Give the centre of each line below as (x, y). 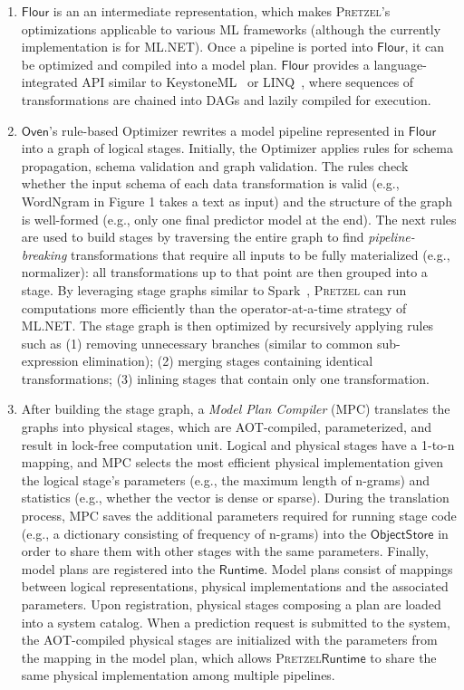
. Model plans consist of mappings (358, 568)
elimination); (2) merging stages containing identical (228, 361)
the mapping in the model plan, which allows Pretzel (171, 657)
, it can (424, 47)
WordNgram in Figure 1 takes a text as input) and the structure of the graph (237, 201)
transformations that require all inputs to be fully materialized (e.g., (261, 254)
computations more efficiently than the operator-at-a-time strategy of (214, 307)
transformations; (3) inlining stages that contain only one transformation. (225, 378)
